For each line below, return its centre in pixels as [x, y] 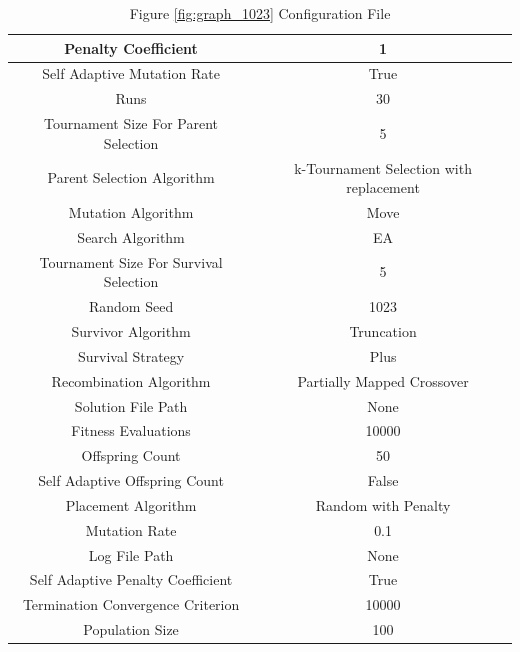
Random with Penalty [383, 504]
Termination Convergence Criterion [131, 604]
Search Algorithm [131, 236]
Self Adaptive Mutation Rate [131, 73]
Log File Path [131, 554]
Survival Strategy [131, 355]
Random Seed [131, 306]
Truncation [383, 330]
